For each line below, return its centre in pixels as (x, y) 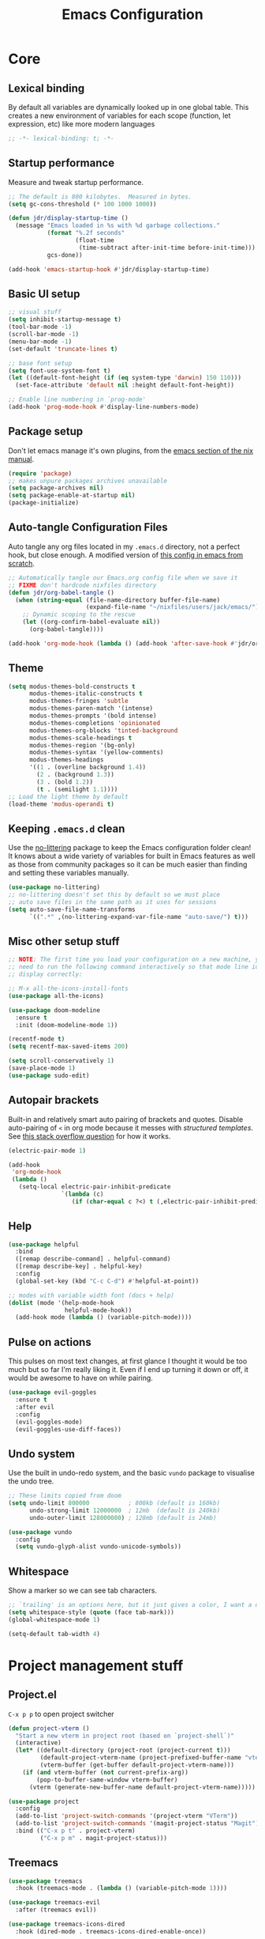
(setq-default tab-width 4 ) (54, 1634)
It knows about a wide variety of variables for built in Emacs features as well (132, 856)
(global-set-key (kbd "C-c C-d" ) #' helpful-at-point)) (107, 1281)
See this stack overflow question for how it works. (90, 1136)
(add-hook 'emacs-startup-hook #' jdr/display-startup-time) (109, 269)
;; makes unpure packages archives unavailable (88, 481)
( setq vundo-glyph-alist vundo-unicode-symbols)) (98, 1547)
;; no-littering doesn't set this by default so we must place (114, 895)
